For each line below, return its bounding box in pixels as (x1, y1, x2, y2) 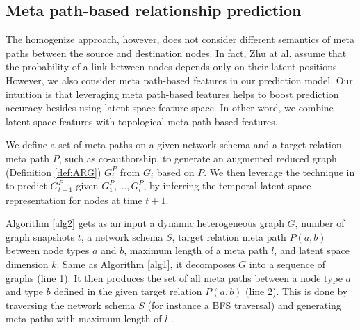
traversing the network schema (6, 297, 136, 312)
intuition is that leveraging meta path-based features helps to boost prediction (6, 86, 339, 101)
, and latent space (274, 243, 350, 258)
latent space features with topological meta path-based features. (6, 113, 278, 128)
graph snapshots (6, 229, 75, 244)
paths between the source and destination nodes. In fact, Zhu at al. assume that (6, 45, 347, 60)
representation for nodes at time (6, 192, 142, 207)
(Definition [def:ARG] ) (6, 164, 101, 179)
